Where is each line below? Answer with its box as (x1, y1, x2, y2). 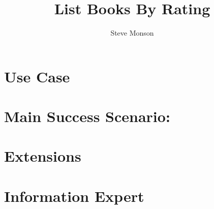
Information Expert (4, 185, 144, 206)
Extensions (4, 145, 81, 166)
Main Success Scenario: (4, 106, 170, 127)
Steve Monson (110, 27, 154, 38)
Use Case (4, 66, 70, 86)
